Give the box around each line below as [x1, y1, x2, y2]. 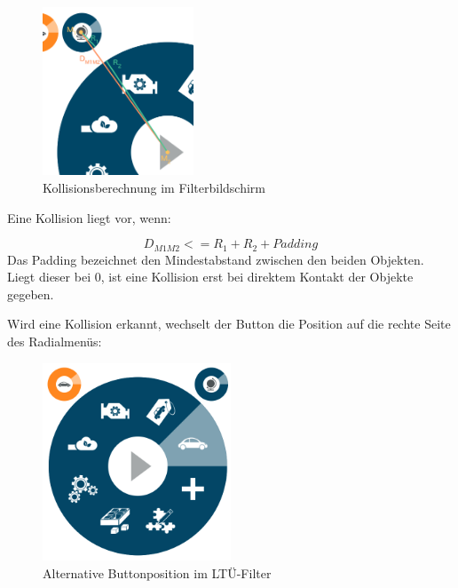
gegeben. [7, 284, 54, 303]
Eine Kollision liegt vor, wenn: [7, 208, 171, 226]
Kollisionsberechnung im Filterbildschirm [43, 179, 266, 197]
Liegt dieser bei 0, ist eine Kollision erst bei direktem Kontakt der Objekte [7, 267, 414, 286]
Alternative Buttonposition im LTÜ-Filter [43, 563, 272, 582]
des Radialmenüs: [7, 332, 102, 351]
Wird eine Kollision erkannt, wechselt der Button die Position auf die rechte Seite [7, 314, 451, 333]
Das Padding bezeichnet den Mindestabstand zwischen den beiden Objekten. [7, 250, 424, 268]
